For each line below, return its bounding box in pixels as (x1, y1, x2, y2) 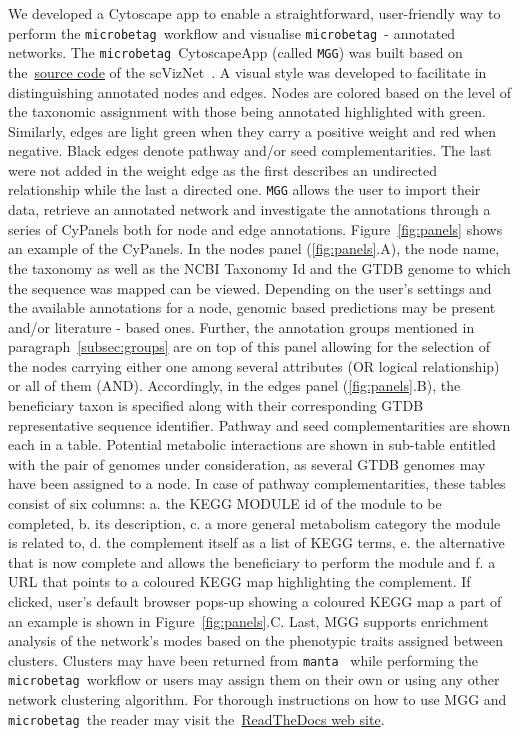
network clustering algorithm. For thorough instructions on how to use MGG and (8, 689, 507, 710)
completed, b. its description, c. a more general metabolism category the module (8, 512, 501, 533)
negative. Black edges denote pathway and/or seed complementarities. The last (8, 140, 492, 161)
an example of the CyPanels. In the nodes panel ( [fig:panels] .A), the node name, (8, 238, 500, 259)
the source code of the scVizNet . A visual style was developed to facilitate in (8, 61, 487, 82)
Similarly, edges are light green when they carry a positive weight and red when (8, 120, 497, 141)
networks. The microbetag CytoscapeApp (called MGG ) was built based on (8, 42, 463, 63)
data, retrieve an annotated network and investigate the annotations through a (8, 199, 491, 220)
